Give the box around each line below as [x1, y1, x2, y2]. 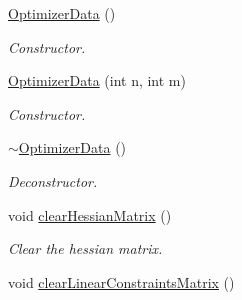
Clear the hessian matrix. [8, 238, 163, 259]
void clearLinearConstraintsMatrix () [8, 271, 235, 292]
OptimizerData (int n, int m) [8, 70, 186, 91]
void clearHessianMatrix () [8, 204, 172, 225]
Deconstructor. [8, 170, 98, 191]
